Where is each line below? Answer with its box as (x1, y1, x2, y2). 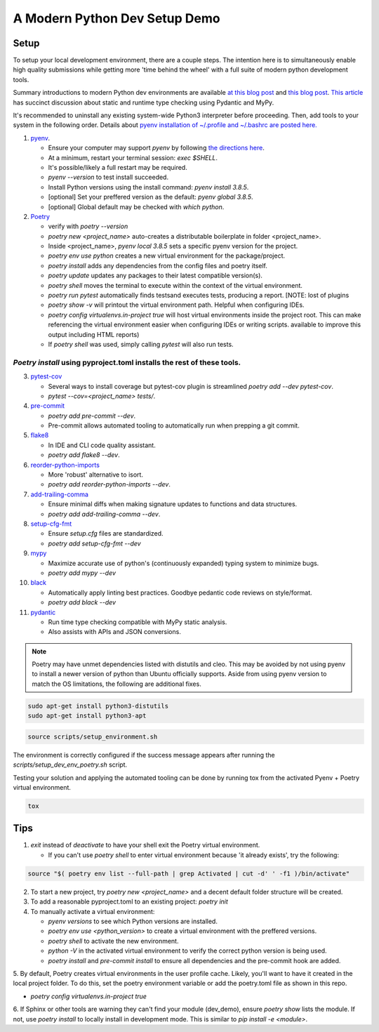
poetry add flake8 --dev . (48, 451, 121, 459)
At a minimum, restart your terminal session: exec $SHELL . (48, 153, 218, 161)
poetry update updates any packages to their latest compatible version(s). (48, 271, 263, 280)
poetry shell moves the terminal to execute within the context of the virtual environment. (48, 281, 303, 289)
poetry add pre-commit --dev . (48, 411, 136, 420)
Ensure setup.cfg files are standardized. (48, 529, 164, 538)
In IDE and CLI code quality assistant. (48, 441, 156, 449)
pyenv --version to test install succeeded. (48, 173, 168, 182)
